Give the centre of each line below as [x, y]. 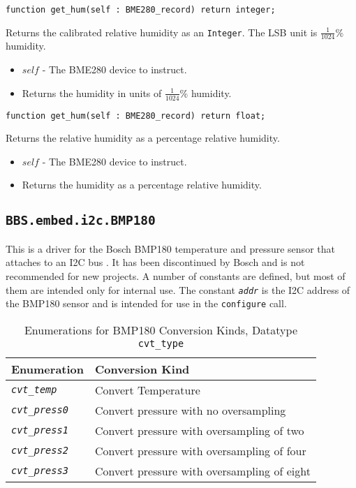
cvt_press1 [40, 430]
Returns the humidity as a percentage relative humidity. [142, 185]
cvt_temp [34, 390]
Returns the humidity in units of [92, 93]
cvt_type [161, 343]
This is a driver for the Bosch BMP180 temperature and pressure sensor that [170, 248]
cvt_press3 [40, 471]
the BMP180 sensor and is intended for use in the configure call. [146, 303]
